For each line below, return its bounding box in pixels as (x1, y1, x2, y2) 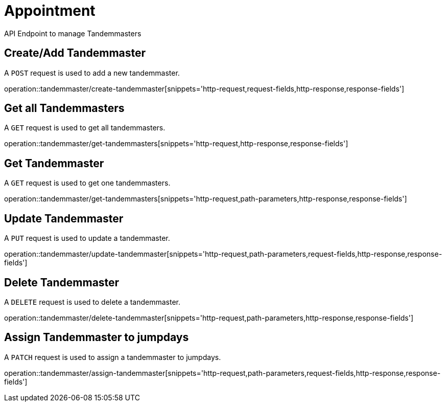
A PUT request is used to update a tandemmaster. (4, 234, 170, 243)
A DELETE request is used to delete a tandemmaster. (4, 297, 181, 306)
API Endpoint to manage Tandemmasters (4, 29, 142, 38)
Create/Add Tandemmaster (4, 47, 146, 60)
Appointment (4, 2, 96, 19)
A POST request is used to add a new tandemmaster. (4, 68, 180, 77)
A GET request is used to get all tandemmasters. (4, 123, 166, 132)
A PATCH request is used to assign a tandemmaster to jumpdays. (4, 352, 221, 362)
